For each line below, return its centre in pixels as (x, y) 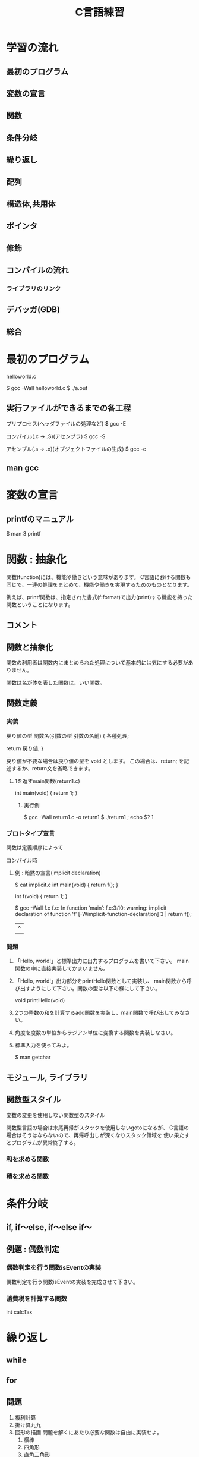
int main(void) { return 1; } (46, 793)
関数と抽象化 (30, 647)
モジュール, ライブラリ (47, 1077)
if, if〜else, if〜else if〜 (49, 1227)
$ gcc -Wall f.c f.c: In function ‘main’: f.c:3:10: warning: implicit (91, 908)
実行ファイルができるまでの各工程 (69, 408)
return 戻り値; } (25, 748)
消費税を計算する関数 (37, 1298)
